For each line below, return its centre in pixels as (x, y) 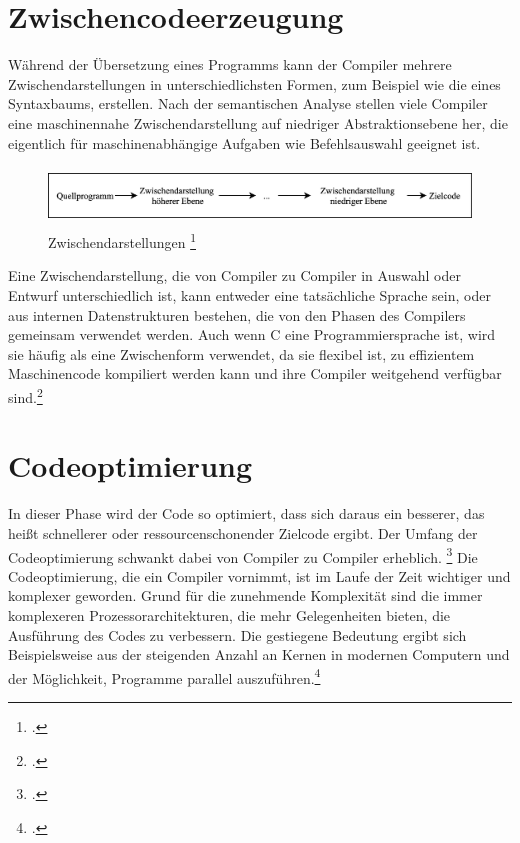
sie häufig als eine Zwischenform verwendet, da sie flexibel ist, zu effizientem (241, 353)
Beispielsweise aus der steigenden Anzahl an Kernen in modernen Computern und (259, 654)
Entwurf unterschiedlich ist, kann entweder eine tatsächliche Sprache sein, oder (249, 294)
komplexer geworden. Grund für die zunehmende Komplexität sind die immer (245, 595)
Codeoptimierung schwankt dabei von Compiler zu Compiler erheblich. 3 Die (243, 555)
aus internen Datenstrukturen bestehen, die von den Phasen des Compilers (237, 314)
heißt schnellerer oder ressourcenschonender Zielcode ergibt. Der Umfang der (243, 532)
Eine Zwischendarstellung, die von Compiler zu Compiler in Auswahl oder (234, 275)
